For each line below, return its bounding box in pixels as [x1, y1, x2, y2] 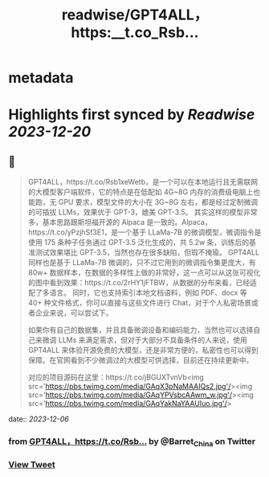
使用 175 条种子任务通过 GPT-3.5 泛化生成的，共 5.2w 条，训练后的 [27, 238, 250, 247]
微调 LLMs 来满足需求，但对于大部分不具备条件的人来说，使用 [42, 335, 247, 345]
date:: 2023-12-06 [8, 414, 70, 424]
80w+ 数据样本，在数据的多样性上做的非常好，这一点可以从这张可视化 [27, 268, 261, 277]
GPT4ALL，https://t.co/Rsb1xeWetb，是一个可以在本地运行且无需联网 [27, 177, 259, 187]
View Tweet [8, 459, 56, 471]
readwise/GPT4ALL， [61, 6, 209, 24]
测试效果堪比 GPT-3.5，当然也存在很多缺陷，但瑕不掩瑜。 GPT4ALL [35, 247, 259, 257]
